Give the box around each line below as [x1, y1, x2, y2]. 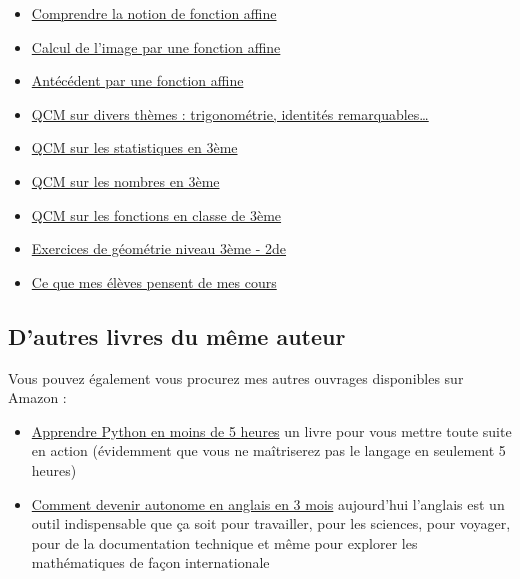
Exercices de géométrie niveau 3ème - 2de [31, 238, 287, 259]
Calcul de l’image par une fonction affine [31, 36, 281, 57]
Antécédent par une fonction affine [31, 70, 244, 91]
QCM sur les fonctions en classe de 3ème [31, 204, 282, 225]
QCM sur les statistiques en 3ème [31, 137, 238, 158]
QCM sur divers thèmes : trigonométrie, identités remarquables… [31, 103, 429, 124]
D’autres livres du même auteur [8, 320, 346, 351]
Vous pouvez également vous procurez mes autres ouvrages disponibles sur [8, 367, 464, 388]
